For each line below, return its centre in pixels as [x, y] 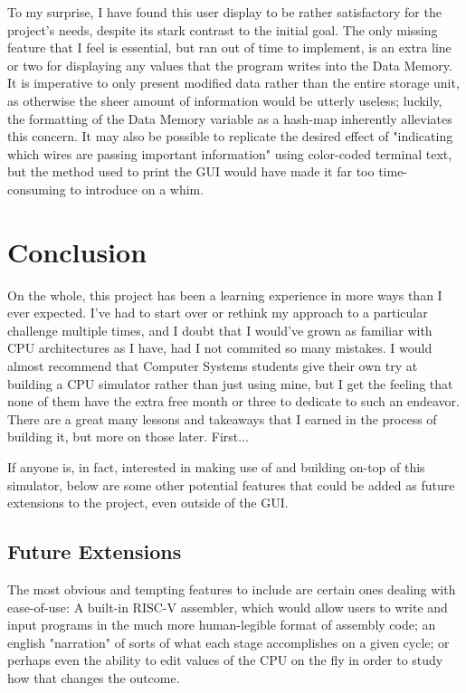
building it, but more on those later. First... [128, 437]
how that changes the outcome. [94, 677]
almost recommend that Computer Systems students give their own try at [213, 366]
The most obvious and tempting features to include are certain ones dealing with [232, 589]
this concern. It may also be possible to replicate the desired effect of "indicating [230, 136]
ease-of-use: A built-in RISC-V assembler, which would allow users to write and [228, 607]
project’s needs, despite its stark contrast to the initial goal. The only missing [223, 29]
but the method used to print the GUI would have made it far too [191, 171]
